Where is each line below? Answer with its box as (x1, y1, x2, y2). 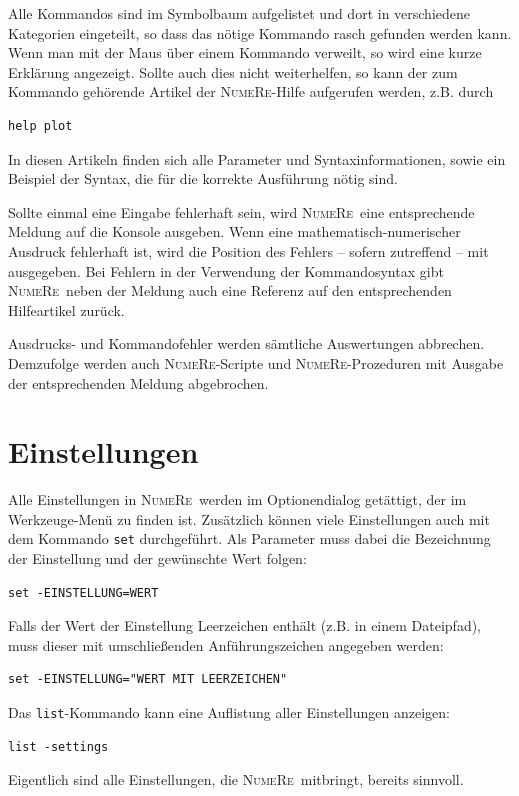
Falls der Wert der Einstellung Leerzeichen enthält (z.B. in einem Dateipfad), (8, 615, 482, 636)
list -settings (8, 739, 109, 754)
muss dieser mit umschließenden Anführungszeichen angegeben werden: (8, 634, 444, 655)
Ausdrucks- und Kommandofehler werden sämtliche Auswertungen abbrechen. (8, 333, 485, 354)
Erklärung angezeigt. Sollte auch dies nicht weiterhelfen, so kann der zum (8, 61, 458, 82)
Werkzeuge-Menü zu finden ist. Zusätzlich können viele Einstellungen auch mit (8, 508, 490, 529)
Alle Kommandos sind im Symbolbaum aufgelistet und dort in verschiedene (8, 3, 471, 23)
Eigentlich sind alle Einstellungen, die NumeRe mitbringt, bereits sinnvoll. (8, 769, 464, 790)
